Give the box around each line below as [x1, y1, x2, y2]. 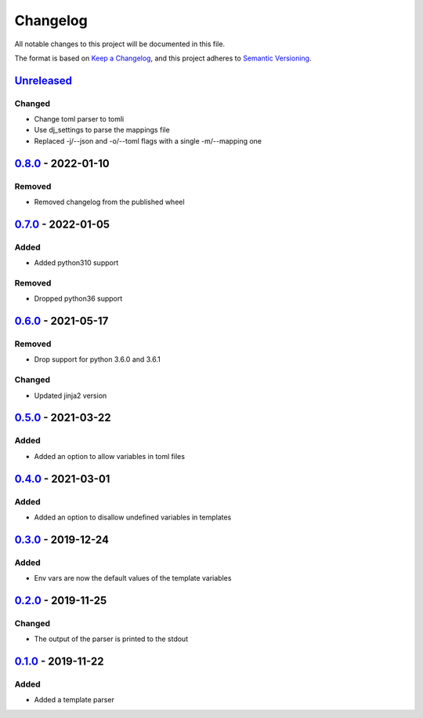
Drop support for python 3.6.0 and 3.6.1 [34, 355, 161, 364]
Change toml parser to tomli [34, 115, 125, 124]
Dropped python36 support [34, 294, 123, 304]
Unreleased [14, 74, 73, 87]
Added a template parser [34, 695, 115, 705]
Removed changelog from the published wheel [34, 197, 185, 207]
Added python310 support [34, 258, 119, 268]
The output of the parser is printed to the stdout [34, 634, 188, 643]
